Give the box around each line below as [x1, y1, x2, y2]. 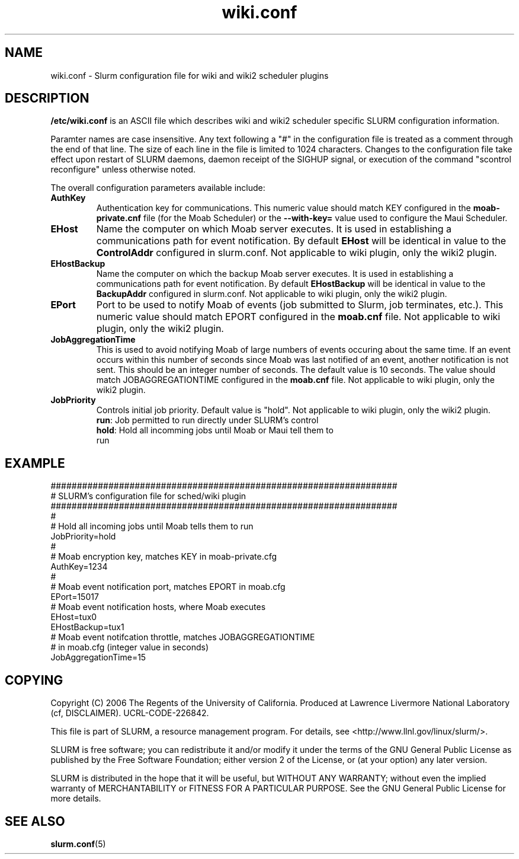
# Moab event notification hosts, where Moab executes [50, 602, 266, 612]
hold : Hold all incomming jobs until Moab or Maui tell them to [96, 425, 334, 436]
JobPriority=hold [50, 531, 116, 542]
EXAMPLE [5, 455, 65, 471]
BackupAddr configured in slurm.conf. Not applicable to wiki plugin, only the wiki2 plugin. [96, 289, 447, 299]
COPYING [5, 672, 63, 688]
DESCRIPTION [5, 91, 89, 106]
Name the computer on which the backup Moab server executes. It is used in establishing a [96, 269, 454, 279]
